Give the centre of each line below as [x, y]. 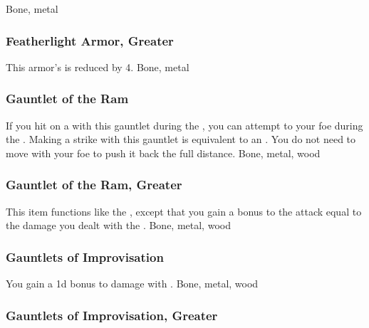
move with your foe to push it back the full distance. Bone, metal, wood [163, 153]
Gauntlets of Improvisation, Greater [112, 315]
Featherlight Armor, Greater [90, 40]
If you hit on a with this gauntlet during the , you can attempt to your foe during [184, 125]
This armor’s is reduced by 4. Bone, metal [98, 67]
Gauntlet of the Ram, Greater [94, 185]
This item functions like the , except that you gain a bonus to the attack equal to [184, 211]
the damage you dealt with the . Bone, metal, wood [118, 225]
